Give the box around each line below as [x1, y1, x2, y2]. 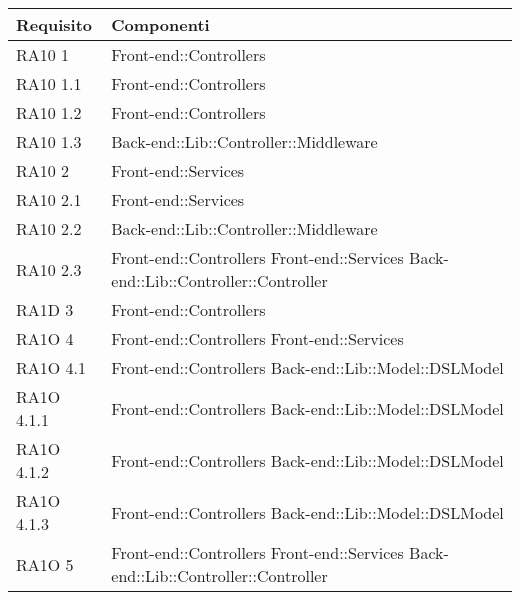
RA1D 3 [16, 298, 74, 321]
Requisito [16, 13, 93, 36]
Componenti [111, 13, 210, 36]
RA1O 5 [16, 552, 74, 576]
